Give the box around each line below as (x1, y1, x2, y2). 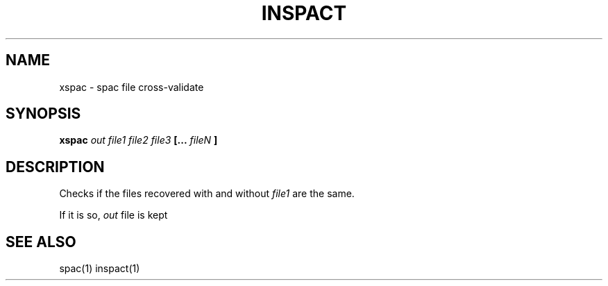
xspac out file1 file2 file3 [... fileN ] (59, 134, 218, 146)
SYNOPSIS (6, 105, 81, 123)
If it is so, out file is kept (59, 209, 168, 221)
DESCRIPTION (6, 158, 105, 176)
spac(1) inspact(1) (59, 262, 140, 275)
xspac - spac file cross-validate (59, 81, 204, 93)
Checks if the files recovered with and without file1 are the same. (59, 187, 355, 200)
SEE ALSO (6, 233, 76, 251)
